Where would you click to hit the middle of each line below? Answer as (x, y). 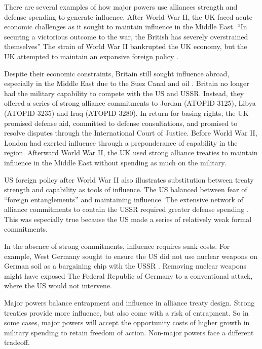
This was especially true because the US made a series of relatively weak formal (128, 219)
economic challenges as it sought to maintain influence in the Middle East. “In (126, 27)
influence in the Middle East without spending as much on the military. (115, 162)
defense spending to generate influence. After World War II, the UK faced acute (128, 16)
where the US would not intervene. (58, 286)
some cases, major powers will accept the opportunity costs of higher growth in (127, 322)
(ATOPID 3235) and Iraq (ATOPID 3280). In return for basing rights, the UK (126, 113)
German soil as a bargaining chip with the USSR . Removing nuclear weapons (125, 266)
